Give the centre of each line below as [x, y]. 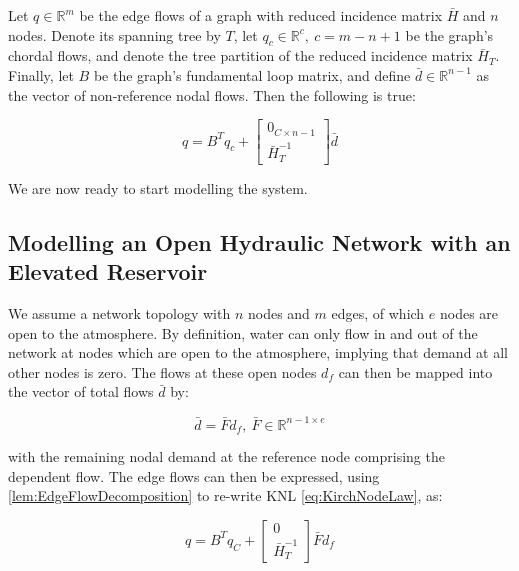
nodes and [278, 313]
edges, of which [378, 313]
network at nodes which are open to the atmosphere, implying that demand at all [258, 352]
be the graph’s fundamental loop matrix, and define [252, 74]
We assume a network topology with [119, 313]
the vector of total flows [81, 391]
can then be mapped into [415, 371]
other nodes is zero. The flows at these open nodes [162, 371]
